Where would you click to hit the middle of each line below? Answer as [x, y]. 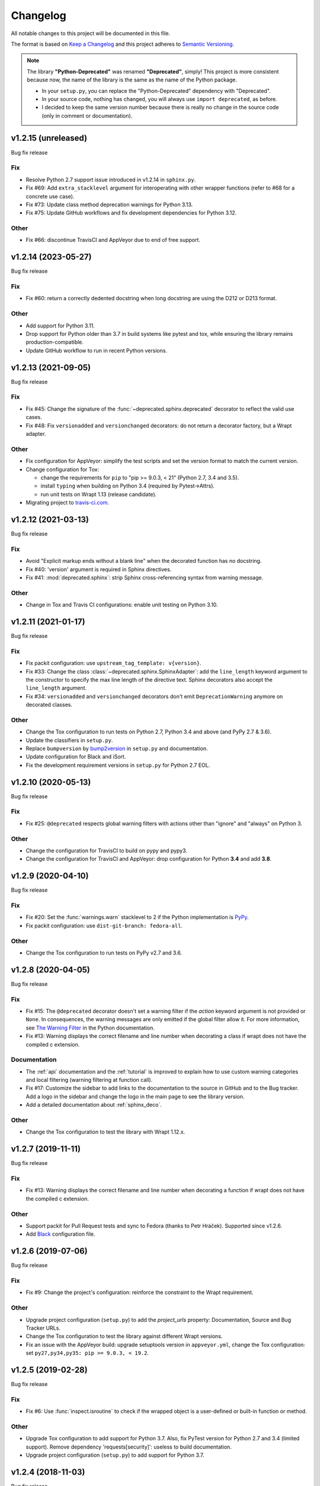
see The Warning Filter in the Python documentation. [90, 1028]
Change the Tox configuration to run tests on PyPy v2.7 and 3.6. [104, 953]
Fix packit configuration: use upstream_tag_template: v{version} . [113, 663]
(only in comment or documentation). [87, 115]
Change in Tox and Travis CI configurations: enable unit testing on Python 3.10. [122, 605]
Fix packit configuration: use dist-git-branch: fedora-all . [104, 925]
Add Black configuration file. [60, 1234]
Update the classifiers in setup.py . [69, 740]
